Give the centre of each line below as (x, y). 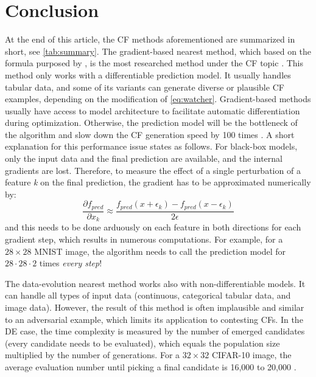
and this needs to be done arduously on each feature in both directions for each (153, 227)
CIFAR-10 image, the (251, 355)
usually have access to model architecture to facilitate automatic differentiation (153, 110)
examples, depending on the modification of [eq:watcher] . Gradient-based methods (158, 99)
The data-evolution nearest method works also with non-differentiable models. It (155, 283)
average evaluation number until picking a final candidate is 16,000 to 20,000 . (151, 366)
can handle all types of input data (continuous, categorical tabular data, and (148, 295)
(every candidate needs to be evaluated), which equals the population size (142, 343)
